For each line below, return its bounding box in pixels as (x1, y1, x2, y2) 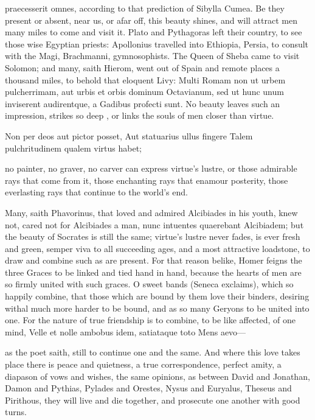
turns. (5, 405, 27, 418)
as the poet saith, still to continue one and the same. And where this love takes (5, 346, 300, 359)
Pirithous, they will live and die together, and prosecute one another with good (5, 393, 300, 406)
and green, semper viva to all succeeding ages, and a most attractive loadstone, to (5, 242, 310, 254)
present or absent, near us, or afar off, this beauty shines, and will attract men (5, 13, 297, 26)
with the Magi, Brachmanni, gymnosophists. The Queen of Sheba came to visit (5, 49, 300, 62)
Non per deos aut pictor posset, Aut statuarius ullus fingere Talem (5, 129, 253, 142)
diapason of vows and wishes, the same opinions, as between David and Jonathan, (5, 369, 310, 382)
